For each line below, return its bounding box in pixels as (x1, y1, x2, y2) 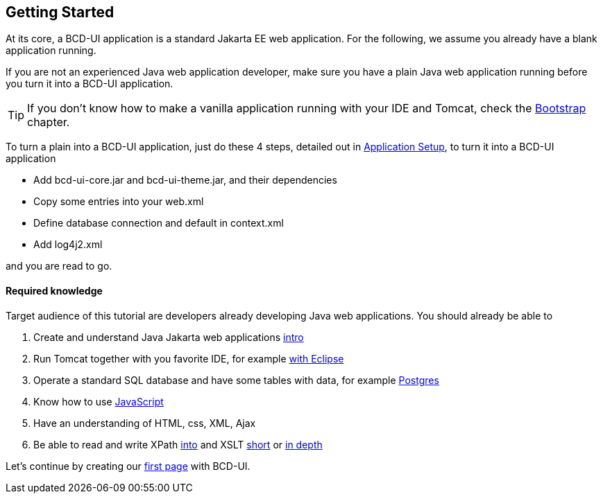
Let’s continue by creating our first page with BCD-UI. (6, 459, 250, 472)
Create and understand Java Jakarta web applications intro (33, 331, 304, 343)
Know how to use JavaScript (33, 395, 164, 408)
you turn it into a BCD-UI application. (6, 78, 173, 90)
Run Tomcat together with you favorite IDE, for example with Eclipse (33, 352, 344, 365)
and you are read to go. (6, 260, 112, 272)
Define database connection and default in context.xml (33, 217, 284, 229)
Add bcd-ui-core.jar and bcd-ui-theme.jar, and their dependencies (33, 174, 337, 186)
